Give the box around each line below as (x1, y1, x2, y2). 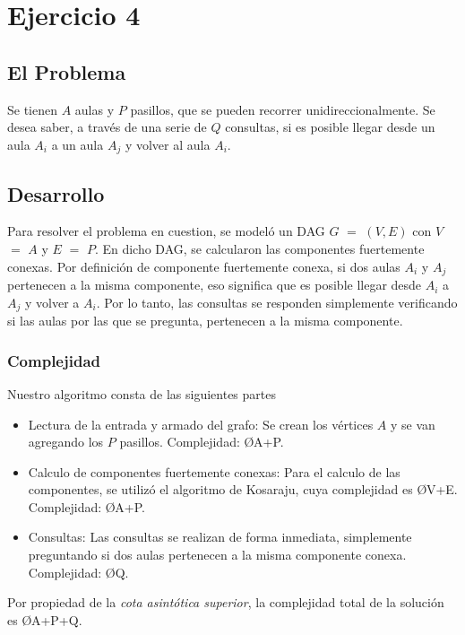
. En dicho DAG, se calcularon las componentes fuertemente (94, 239, 425, 258)
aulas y (74, 100, 115, 118)
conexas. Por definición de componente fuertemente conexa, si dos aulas (7, 257, 400, 275)
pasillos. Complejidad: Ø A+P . (119, 432, 284, 451)
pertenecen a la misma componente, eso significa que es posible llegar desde (7, 275, 422, 294)
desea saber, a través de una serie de (7, 117, 207, 136)
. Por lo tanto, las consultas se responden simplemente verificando (96, 292, 458, 311)
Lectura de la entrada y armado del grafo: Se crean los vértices (28, 414, 374, 433)
